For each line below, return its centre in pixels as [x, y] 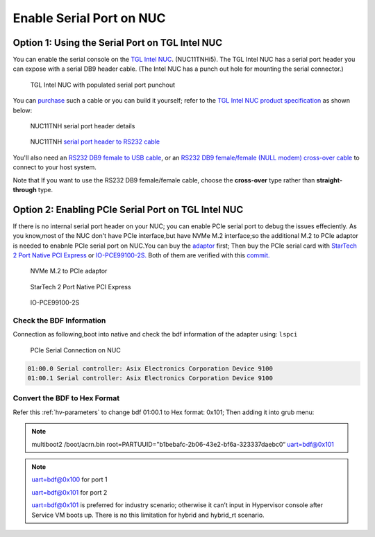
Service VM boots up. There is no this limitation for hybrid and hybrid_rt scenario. [148, 515]
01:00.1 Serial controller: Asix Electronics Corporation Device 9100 [150, 378]
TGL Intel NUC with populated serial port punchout [103, 85]
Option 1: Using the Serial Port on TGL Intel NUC [118, 43]
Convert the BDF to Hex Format [66, 398]
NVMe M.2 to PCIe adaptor [69, 271]
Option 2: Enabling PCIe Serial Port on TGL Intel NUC [128, 209]
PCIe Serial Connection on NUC [75, 350]
